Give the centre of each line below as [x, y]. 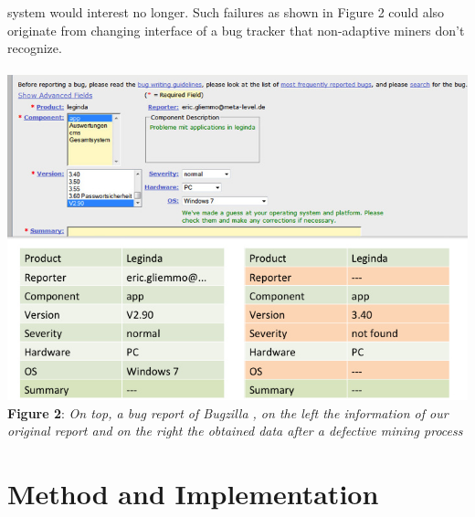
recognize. [35, 48]
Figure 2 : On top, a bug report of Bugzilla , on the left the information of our [228, 412]
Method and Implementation [193, 494]
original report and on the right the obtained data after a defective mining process [235, 431]
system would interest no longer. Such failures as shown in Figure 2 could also [226, 12]
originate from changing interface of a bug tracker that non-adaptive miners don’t [236, 30]
